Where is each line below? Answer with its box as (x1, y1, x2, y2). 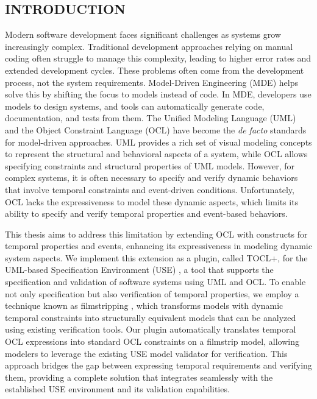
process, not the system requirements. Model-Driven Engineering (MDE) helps (5, 76, 298, 88)
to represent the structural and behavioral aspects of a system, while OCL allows (5, 147, 308, 160)
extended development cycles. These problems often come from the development (5, 63, 304, 76)
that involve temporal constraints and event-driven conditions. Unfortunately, (5, 183, 294, 196)
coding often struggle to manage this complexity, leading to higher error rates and (5, 52, 312, 65)
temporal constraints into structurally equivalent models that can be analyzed (5, 311, 296, 323)
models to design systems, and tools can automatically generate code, (5, 99, 265, 112)
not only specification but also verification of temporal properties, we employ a (5, 287, 299, 300)
